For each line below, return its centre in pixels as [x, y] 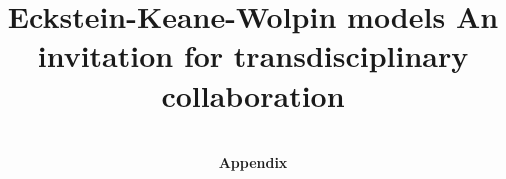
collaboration [253, 94]
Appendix [253, 162]
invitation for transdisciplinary [253, 55]
